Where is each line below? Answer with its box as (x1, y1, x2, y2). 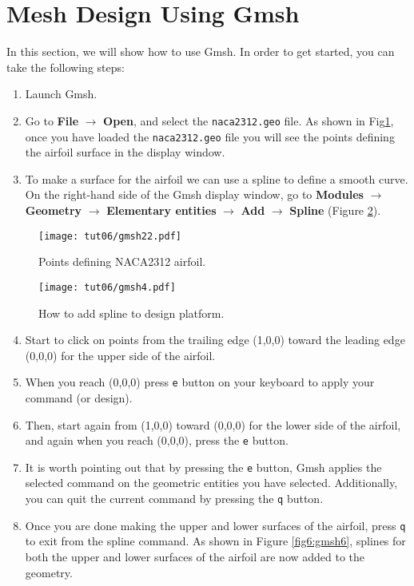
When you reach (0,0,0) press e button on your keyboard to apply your (25, 374, 375, 390)
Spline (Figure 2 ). (289, 202, 381, 218)
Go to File (25, 112, 79, 129)
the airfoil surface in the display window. (25, 144, 225, 160)
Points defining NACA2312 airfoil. (38, 253, 206, 270)
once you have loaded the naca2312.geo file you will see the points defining (25, 128, 395, 145)
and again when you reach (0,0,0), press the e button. (25, 432, 289, 449)
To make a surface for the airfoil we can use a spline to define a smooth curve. (25, 170, 408, 187)
